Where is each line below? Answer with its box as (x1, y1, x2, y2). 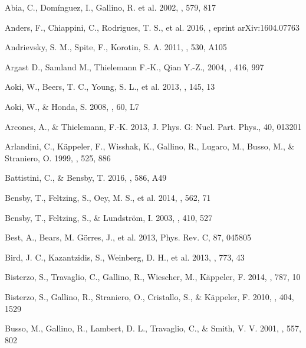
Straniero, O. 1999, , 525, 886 (5, 151, 111, 164)
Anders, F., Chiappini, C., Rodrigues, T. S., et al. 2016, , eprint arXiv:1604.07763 (5, 21, 300, 33)
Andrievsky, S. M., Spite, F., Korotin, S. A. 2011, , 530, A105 (5, 41, 227, 53)
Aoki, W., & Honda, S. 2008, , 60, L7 (5, 100, 139, 112)
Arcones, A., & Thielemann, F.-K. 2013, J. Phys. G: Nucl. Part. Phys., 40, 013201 (5, 120, 302, 132)
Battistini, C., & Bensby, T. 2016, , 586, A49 (5, 171, 167, 184)
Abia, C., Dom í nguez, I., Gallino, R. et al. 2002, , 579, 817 (5, 1, 216, 13)
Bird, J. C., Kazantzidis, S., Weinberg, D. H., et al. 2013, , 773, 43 (5, 251, 245, 263)
